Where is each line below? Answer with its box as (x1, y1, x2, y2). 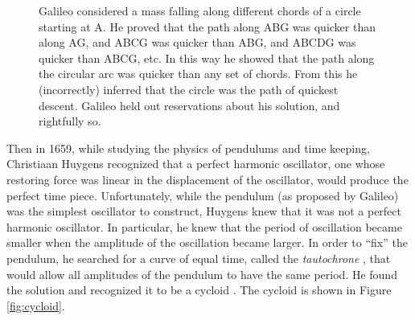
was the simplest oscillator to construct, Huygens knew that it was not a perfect (6, 203, 401, 219)
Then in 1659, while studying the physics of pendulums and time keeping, (6, 139, 370, 156)
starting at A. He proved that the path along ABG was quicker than (39, 18, 376, 35)
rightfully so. (39, 113, 101, 129)
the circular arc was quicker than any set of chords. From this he (39, 65, 358, 82)
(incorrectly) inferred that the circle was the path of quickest (39, 80, 339, 97)
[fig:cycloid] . (6, 297, 65, 314)
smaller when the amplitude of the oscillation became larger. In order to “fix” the (6, 234, 408, 251)
